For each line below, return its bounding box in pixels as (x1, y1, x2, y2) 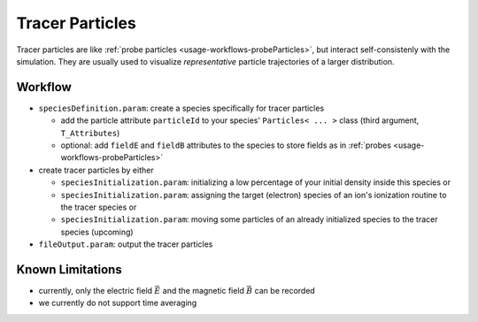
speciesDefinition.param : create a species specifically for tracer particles (38, 103, 325, 113)
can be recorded (254, 286, 316, 296)
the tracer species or (60, 202, 137, 212)
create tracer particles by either (38, 165, 154, 175)
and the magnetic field (162, 286, 245, 296)
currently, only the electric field (38, 286, 153, 296)
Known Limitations (16, 262, 123, 277)
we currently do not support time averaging (38, 297, 197, 309)
